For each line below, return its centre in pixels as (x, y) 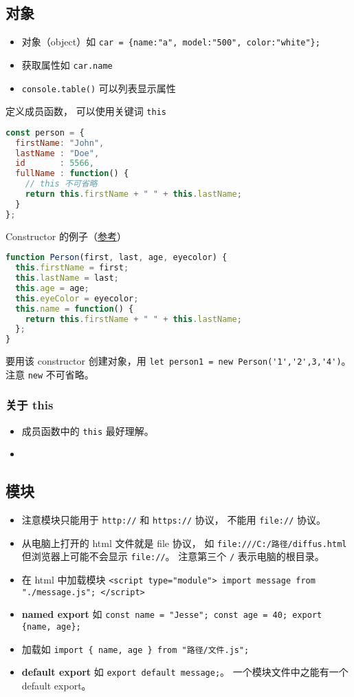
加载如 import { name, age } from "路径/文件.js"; (135, 648)
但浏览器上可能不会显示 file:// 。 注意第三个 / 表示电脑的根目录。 (173, 556)
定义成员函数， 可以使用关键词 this (86, 111)
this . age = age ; (52, 288)
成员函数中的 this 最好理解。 (88, 430)
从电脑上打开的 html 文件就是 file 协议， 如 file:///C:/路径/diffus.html (184, 543)
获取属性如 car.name (67, 64)
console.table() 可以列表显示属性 (99, 88)
